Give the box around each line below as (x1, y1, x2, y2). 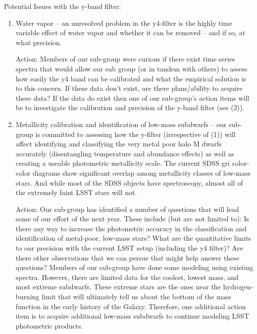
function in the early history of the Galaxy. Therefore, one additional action (15, 301, 246, 311)
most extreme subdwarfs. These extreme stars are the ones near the (15, 281, 221, 292)
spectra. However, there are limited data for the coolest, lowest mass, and (15, 271, 239, 282)
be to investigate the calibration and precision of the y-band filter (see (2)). (15, 102, 245, 113)
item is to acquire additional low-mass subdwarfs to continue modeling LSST (15, 311, 250, 321)
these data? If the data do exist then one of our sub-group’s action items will (15, 92, 250, 103)
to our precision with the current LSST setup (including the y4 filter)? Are (15, 243, 243, 253)
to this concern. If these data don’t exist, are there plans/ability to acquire (15, 83, 243, 93)
